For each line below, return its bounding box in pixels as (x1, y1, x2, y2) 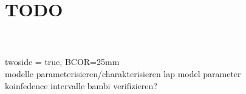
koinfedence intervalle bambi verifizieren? (5, 79, 157, 92)
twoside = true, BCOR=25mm (5, 55, 120, 68)
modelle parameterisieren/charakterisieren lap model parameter (5, 67, 241, 80)
